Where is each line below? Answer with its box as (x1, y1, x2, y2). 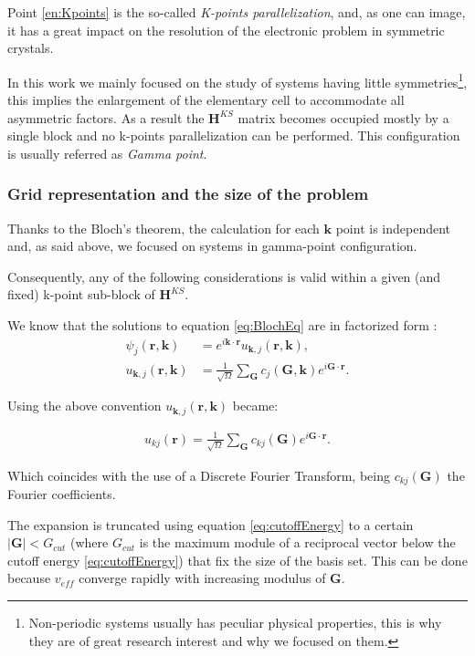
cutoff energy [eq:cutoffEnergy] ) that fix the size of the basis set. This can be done (7, 550, 468, 569)
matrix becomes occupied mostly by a (237, 108, 449, 127)
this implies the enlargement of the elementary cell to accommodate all (7, 90, 405, 109)
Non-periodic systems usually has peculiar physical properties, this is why (28, 613, 442, 631)
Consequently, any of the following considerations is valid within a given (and (7, 266, 441, 286)
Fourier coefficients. (7, 484, 116, 504)
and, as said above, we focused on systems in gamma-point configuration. (7, 236, 417, 255)
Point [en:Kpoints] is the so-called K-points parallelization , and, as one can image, (7, 3, 466, 21)
